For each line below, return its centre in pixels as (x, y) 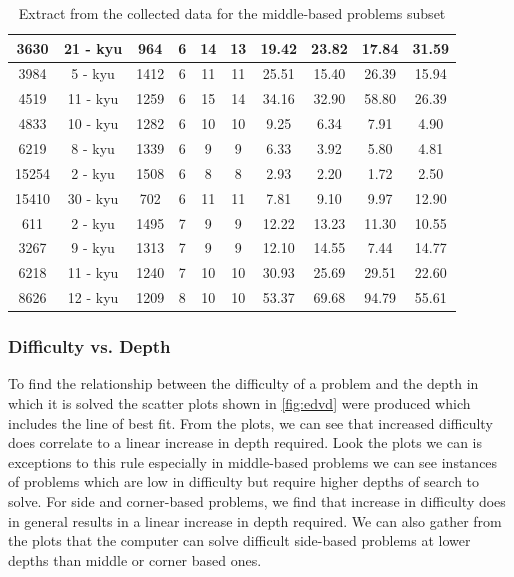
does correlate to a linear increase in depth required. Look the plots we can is (245, 442)
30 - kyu (93, 197)
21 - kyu (93, 47)
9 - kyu (93, 247)
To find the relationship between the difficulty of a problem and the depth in (243, 383)
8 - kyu (93, 147)
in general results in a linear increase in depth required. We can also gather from (255, 520)
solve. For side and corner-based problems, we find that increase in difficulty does (257, 500)
